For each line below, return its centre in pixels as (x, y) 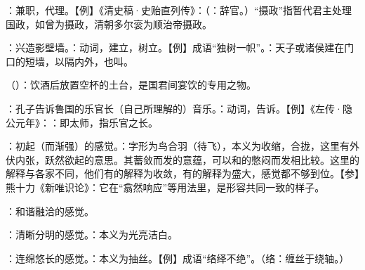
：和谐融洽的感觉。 (50, 211)
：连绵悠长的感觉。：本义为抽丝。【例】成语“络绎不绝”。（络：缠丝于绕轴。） (178, 258)
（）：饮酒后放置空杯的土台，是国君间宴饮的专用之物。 (131, 85)
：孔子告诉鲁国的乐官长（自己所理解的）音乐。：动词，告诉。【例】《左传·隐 (179, 108)
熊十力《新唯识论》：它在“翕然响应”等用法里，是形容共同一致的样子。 (165, 187)
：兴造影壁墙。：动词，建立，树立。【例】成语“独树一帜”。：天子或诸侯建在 (175, 47)
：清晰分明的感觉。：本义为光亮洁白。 (92, 234)
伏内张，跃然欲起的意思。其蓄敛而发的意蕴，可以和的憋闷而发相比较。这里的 (182, 159)
